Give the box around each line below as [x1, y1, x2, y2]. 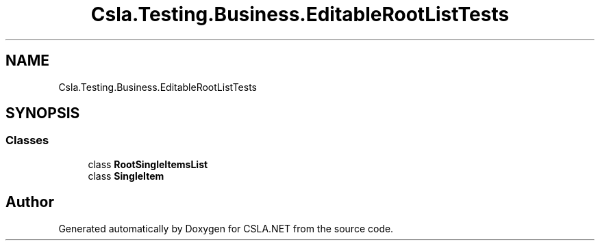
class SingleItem [88, 169, 164, 182]
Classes [5, 133, 49, 148]
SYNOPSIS [5, 105, 80, 122]
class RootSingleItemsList [88, 158, 208, 170]
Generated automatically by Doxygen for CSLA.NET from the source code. [58, 222, 394, 234]
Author [5, 193, 54, 211]
